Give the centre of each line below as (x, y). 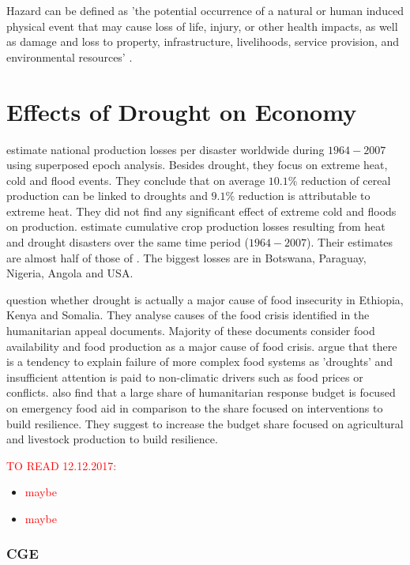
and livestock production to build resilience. (112, 439)
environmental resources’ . (70, 56)
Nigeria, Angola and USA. (70, 273)
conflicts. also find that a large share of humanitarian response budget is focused (201, 392)
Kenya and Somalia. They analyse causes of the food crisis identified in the (188, 315)
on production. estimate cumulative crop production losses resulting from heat (196, 226)
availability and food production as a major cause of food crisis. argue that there (202, 346)
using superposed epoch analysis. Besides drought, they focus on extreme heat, (197, 165)
